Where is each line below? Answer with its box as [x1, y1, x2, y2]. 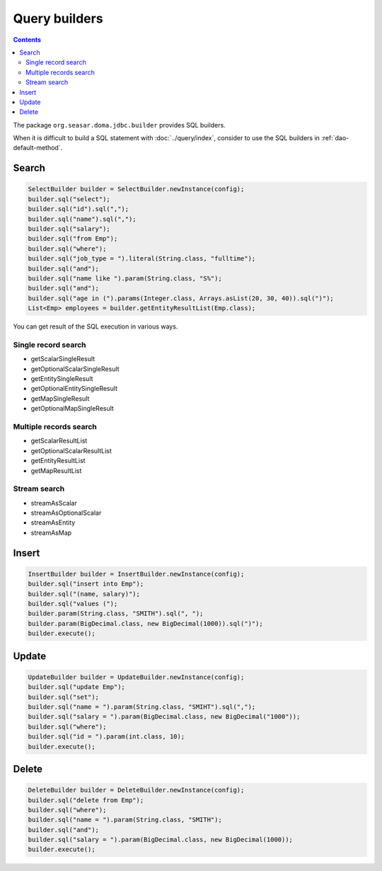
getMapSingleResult [30, 394, 90, 403]
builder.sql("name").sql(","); [28, 215, 137, 223]
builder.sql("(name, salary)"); [28, 590, 141, 598]
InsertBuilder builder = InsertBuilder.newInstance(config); [28, 570, 245, 578]
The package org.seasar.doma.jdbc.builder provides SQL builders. [13, 120, 226, 129]
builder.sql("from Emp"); [28, 234, 118, 243]
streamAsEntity [30, 518, 76, 527]
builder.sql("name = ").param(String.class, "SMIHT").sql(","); [28, 702, 256, 711]
